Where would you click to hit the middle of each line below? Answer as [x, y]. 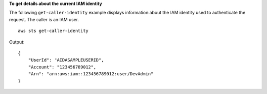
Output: [17, 42]
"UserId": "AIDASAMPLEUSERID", [66, 60]
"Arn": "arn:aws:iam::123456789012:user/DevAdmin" [91, 74]
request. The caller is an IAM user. [44, 19]
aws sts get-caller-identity [53, 31]
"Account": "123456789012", [62, 67]
